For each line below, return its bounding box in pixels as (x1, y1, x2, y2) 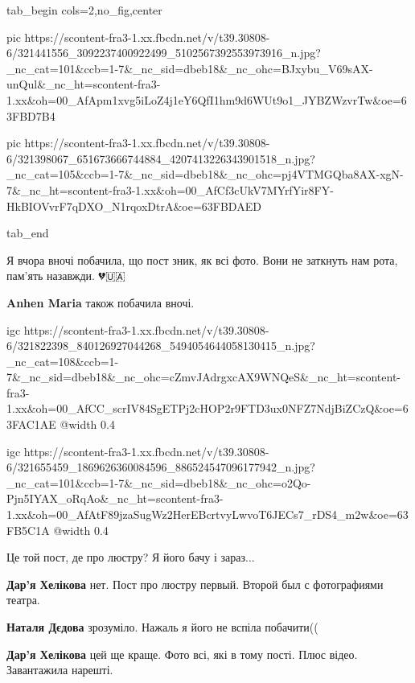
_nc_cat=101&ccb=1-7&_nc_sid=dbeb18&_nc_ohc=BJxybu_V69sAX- (6, 60, 373, 76)
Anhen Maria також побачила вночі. (6, 294, 195, 311)
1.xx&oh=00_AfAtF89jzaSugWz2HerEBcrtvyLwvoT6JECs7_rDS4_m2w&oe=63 (6, 506, 409, 523)
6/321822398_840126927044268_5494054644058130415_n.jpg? (6, 337, 315, 354)
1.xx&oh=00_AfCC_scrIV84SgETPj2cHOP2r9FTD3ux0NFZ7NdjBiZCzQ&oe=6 (6, 400, 409, 417)
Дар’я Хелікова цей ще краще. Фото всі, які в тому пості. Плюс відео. (6, 645, 358, 662)
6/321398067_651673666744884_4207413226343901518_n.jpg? (6, 150, 315, 167)
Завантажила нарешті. (6, 661, 113, 678)
